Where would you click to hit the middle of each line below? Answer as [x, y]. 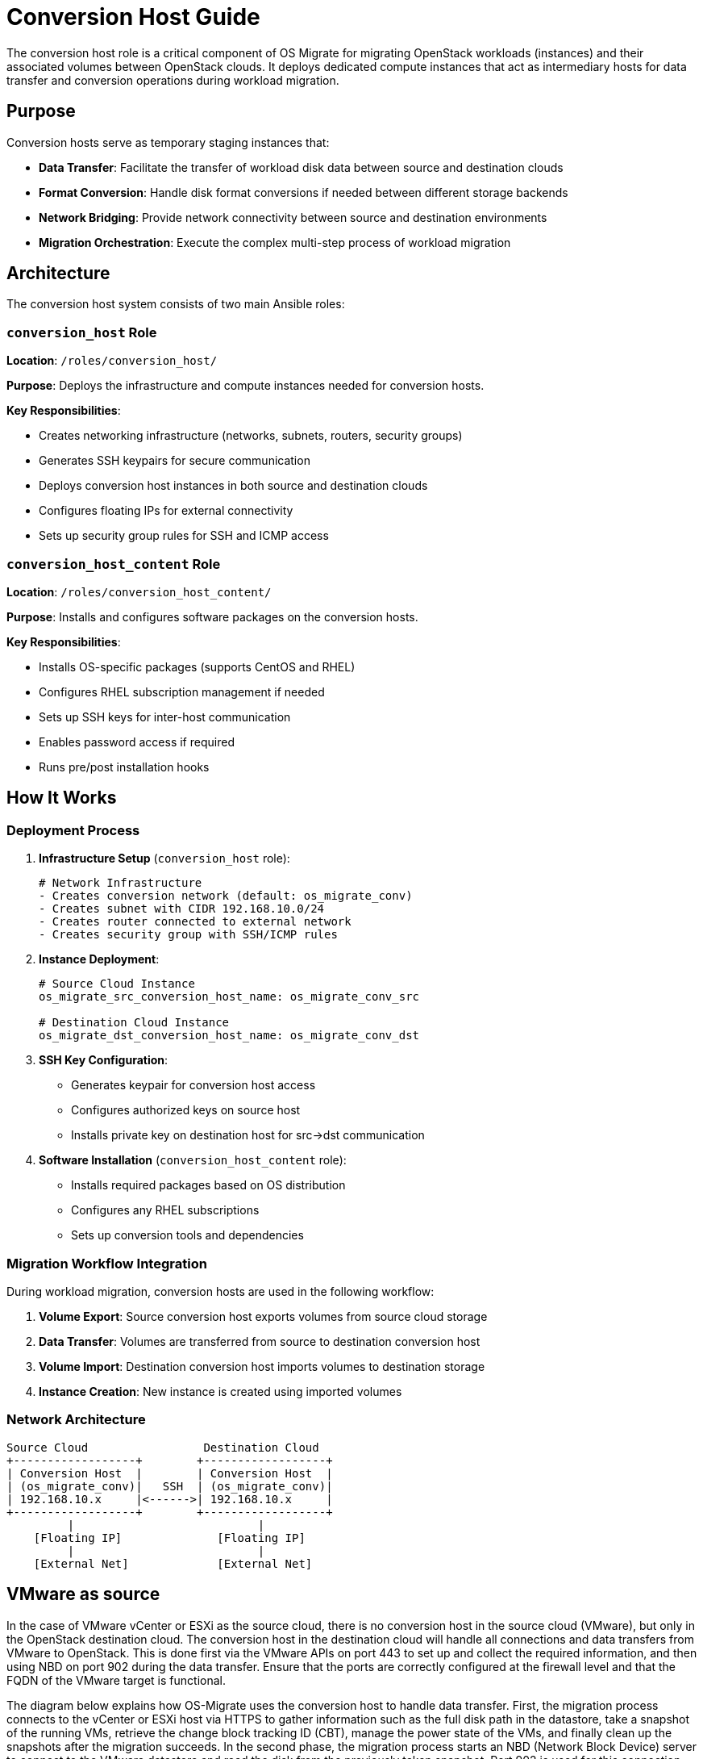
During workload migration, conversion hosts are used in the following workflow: [220, 1291]
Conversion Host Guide [133, 17]
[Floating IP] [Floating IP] [169, 1538]
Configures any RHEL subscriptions [165, 1210]
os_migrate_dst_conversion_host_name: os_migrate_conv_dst [229, 1036]
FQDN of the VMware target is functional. [116, 1680]
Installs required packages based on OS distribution [208, 1185]
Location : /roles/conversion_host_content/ [139, 591]
